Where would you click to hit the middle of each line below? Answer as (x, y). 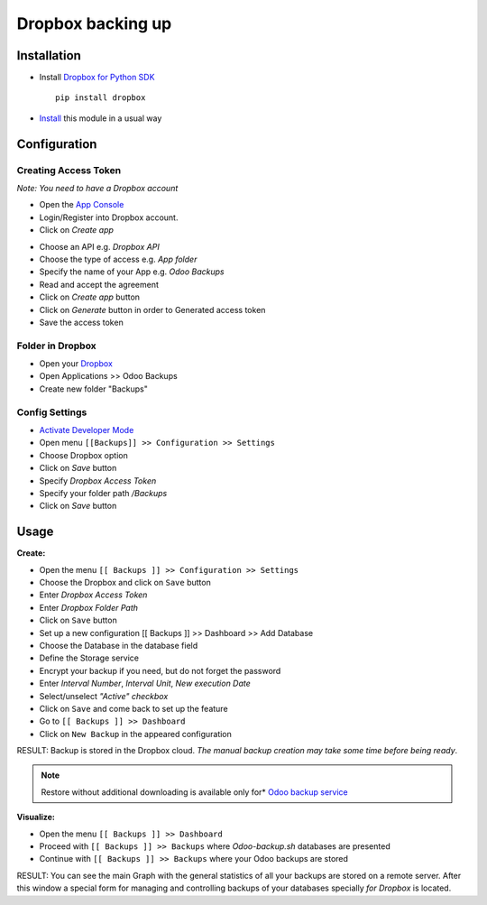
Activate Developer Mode (87, 429)
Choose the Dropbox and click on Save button (125, 582)
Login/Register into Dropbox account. (109, 217)
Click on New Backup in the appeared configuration (135, 734)
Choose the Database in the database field (119, 645)
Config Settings (52, 412)
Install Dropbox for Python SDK (97, 78)
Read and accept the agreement (99, 284)
